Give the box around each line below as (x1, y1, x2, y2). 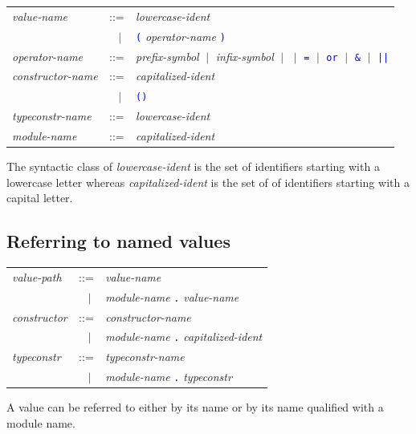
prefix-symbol (136, 47, 199, 64)
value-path (12, 268, 62, 285)
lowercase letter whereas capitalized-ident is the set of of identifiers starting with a (6, 173, 410, 190)
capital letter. (6, 189, 73, 206)
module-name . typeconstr (105, 368, 232, 385)
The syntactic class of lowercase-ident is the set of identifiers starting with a (6, 158, 380, 175)
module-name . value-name (105, 288, 239, 305)
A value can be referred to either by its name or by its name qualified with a (6, 399, 384, 416)
